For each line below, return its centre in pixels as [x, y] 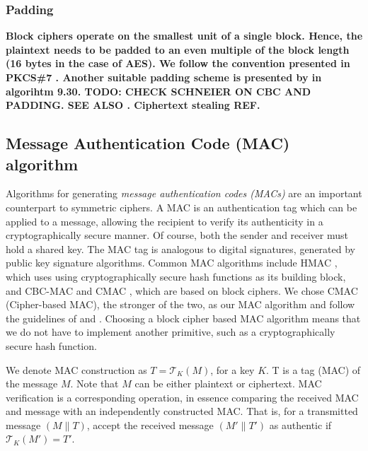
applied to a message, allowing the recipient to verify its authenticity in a [165, 221]
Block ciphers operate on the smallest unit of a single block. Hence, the [184, 36]
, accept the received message [150, 424]
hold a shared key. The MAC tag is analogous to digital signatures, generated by [181, 248]
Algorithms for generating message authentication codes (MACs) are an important [184, 193]
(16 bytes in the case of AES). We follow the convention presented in [178, 63]
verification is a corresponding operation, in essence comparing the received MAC [182, 397]
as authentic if [300, 424]
